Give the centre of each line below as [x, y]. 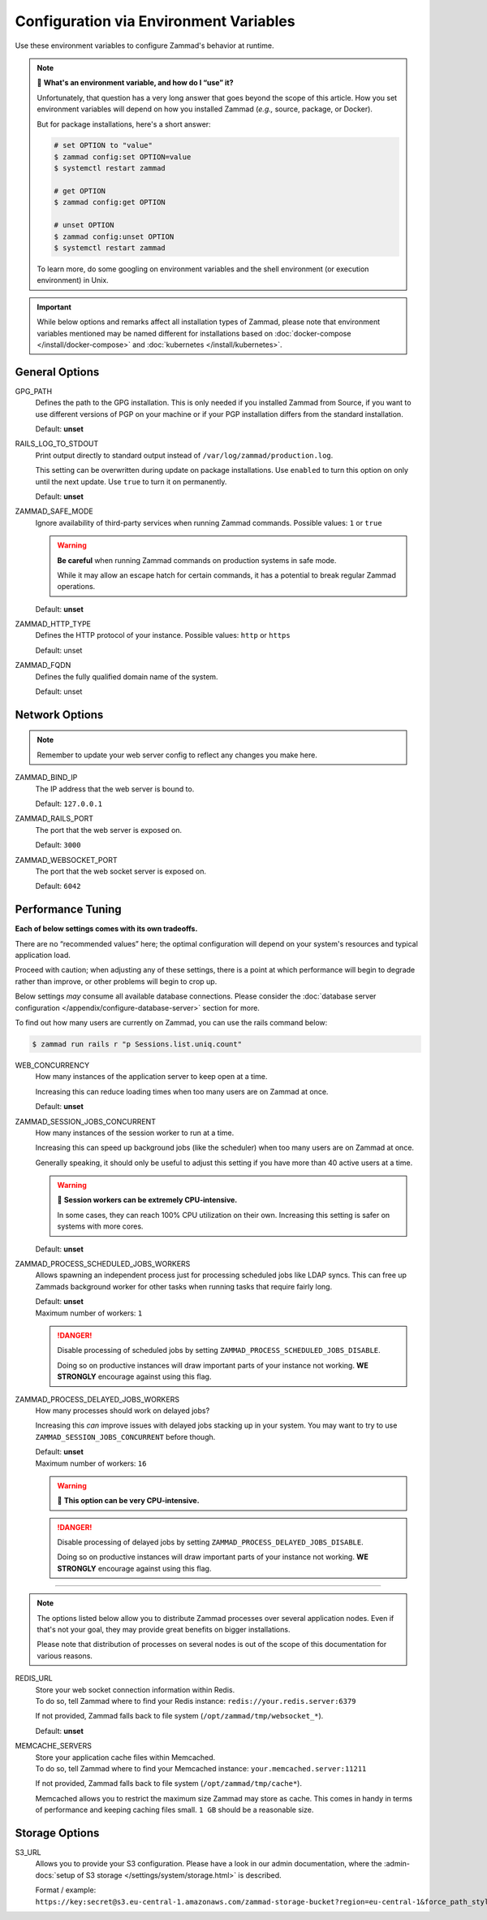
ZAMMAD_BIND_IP [46, 778]
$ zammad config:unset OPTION [114, 236]
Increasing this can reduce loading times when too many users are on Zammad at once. [182, 1091]
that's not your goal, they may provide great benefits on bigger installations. [164, 1630]
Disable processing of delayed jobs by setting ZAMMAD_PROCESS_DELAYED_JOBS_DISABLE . [211, 1542]
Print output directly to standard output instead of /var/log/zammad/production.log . [184, 455]
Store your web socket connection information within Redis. [135, 1689]
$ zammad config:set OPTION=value [123, 157]
